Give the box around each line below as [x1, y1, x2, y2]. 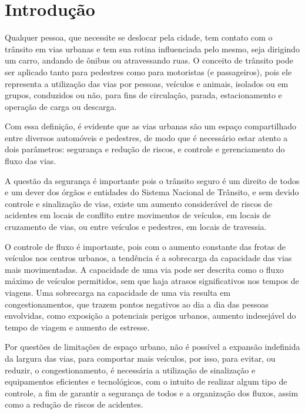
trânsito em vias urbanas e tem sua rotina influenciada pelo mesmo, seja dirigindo [5, 42, 300, 55]
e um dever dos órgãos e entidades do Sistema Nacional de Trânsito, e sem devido [5, 186, 299, 198]
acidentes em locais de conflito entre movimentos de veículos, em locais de [5, 209, 271, 221]
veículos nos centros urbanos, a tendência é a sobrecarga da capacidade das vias [5, 252, 292, 264]
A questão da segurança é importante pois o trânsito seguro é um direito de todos [5, 174, 300, 186]
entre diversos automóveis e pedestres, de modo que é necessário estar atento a [5, 131, 288, 143]
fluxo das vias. [5, 155, 56, 167]
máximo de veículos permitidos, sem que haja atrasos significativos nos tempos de [5, 275, 299, 287]
